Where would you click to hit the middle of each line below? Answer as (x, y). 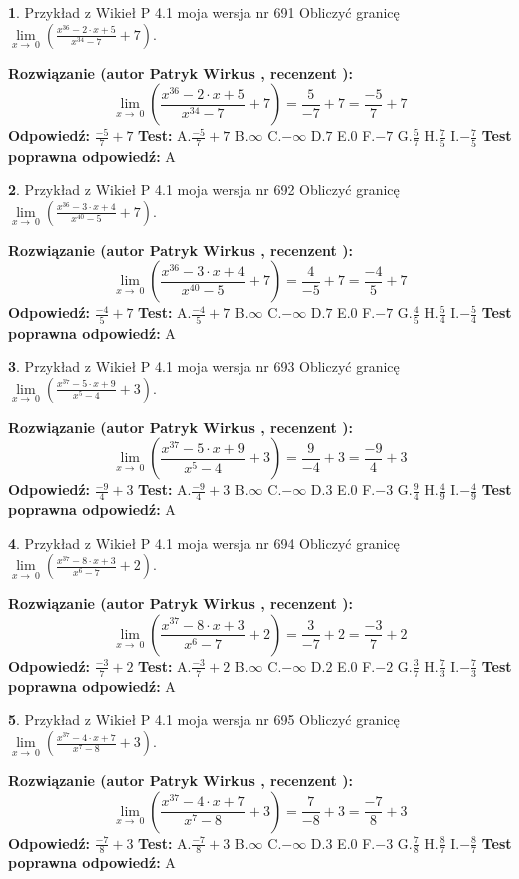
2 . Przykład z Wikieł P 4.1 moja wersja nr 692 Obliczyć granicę (204, 189)
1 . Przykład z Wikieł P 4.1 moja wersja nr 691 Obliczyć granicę (204, 12)
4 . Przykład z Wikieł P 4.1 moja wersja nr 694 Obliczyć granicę (204, 542)
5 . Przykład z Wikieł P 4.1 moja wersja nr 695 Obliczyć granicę (204, 719)
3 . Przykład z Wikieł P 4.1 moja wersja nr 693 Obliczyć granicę (204, 366)
